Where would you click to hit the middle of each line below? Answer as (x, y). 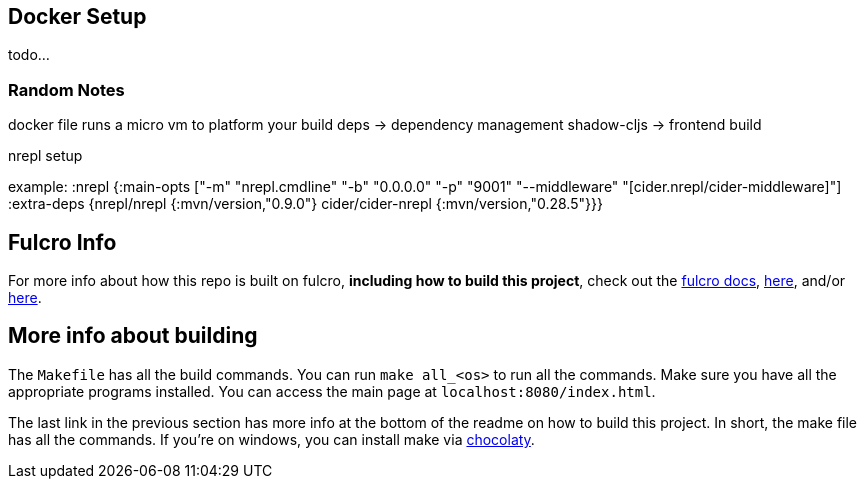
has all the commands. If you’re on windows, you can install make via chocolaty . (271, 439)
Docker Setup (77, 16)
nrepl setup (45, 156)
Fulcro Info (62, 242)
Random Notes (66, 89)
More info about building (133, 336)
